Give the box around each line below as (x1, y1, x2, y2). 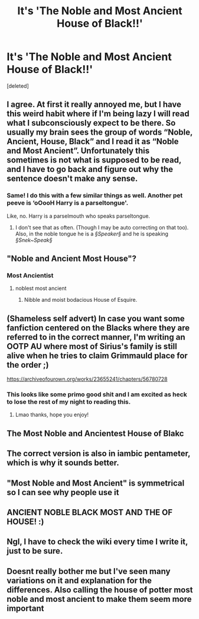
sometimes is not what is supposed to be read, (6, 155, 182, 165)
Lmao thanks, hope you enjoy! (15, 411, 89, 419)
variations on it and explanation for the (6, 575, 152, 585)
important (6, 603, 44, 613)
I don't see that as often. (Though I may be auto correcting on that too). (15, 224, 189, 231)
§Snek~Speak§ (15, 236, 53, 244)
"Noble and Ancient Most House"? (6, 254, 137, 264)
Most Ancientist (6, 271, 54, 279)
